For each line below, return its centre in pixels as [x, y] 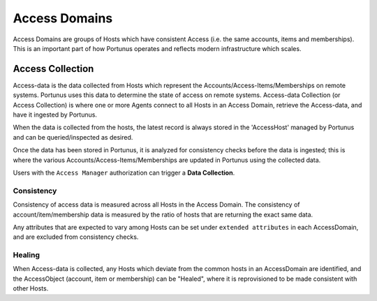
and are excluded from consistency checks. [76, 237]
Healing [27, 255]
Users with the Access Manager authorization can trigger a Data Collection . [124, 172]
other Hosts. [31, 288]
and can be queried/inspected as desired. [73, 137]
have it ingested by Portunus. [55, 115]
